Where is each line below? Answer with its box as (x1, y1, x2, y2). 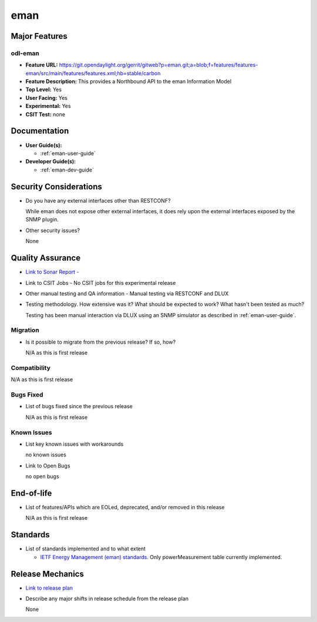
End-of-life (11, 488, 52, 498)
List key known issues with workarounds (25, 441, 124, 448)
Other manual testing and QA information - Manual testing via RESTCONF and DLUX (25, 290, 229, 297)
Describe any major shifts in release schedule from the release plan (25, 595, 189, 602)
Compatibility (11, 364, 51, 372)
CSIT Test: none (25, 110, 66, 117)
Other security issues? (25, 227, 80, 234)
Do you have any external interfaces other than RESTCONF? (25, 197, 171, 204)
